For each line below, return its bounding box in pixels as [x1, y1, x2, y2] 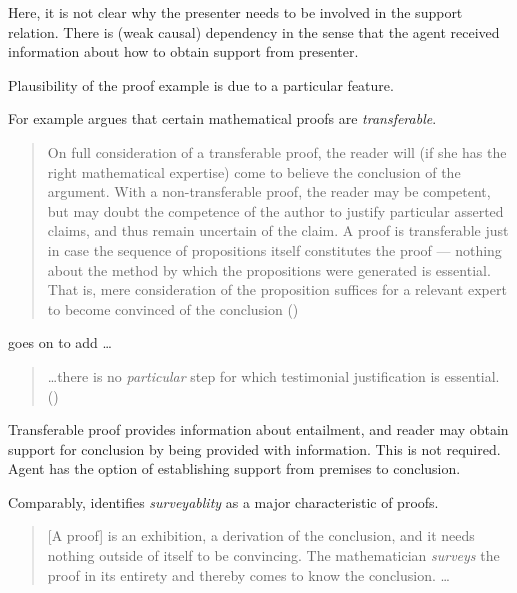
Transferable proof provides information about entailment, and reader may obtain [8, 419, 509, 440]
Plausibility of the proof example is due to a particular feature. [8, 74, 394, 95]
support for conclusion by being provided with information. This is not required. [8, 438, 501, 459]
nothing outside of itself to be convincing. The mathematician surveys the [47, 545, 500, 566]
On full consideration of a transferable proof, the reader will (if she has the [47, 141, 507, 162]
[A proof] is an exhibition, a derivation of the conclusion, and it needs [47, 525, 475, 546]
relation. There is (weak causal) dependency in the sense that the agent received [8, 21, 500, 42]
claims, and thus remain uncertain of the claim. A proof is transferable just [47, 220, 509, 241]
